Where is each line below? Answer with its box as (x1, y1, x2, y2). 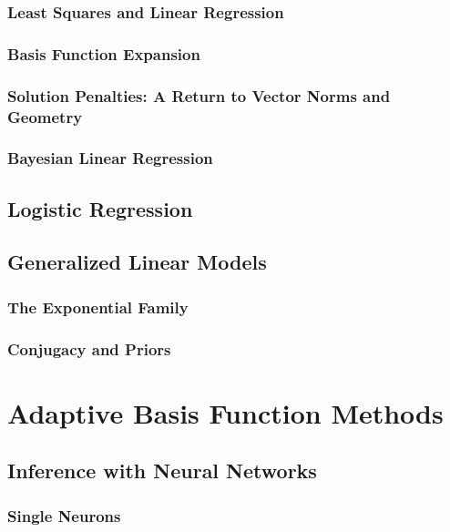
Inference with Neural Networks (7, 456, 317, 485)
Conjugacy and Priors (7, 337, 171, 360)
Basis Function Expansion (7, 42, 200, 65)
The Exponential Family (7, 295, 189, 318)
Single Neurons (7, 504, 121, 527)
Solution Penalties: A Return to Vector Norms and (7, 84, 391, 107)
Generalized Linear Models (7, 248, 267, 276)
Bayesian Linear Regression (7, 147, 213, 169)
